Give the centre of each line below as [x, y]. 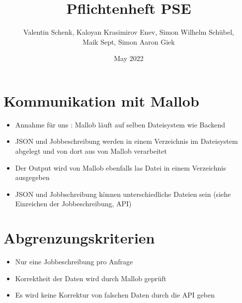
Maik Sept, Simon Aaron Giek [129, 41]
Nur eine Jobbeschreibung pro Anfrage [74, 262]
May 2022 [129, 58]
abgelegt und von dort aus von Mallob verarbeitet [91, 151]
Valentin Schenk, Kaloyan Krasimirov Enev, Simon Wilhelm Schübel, [129, 32]
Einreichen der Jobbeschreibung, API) [73, 204]
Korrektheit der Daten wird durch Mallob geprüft [91, 278]
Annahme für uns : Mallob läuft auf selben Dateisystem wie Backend [120, 124]
